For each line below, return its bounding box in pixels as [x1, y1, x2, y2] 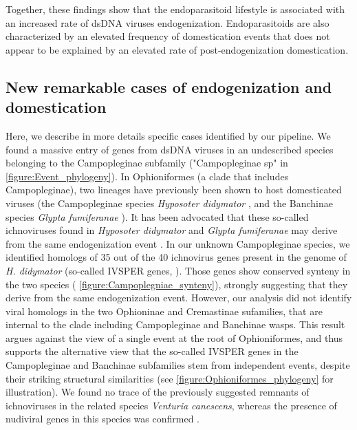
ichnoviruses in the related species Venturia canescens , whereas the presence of [6, 398, 337, 412]
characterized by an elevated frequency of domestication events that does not [6, 29, 330, 43]
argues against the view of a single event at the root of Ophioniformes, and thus [6, 330, 343, 345]
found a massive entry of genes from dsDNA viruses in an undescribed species [6, 142, 334, 156]
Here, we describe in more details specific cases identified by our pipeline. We [6, 128, 331, 142]
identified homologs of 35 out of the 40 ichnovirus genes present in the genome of [6, 250, 347, 264]
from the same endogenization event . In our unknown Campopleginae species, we [6, 236, 350, 250]
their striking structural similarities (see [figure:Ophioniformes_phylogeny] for [6, 371, 334, 385]
